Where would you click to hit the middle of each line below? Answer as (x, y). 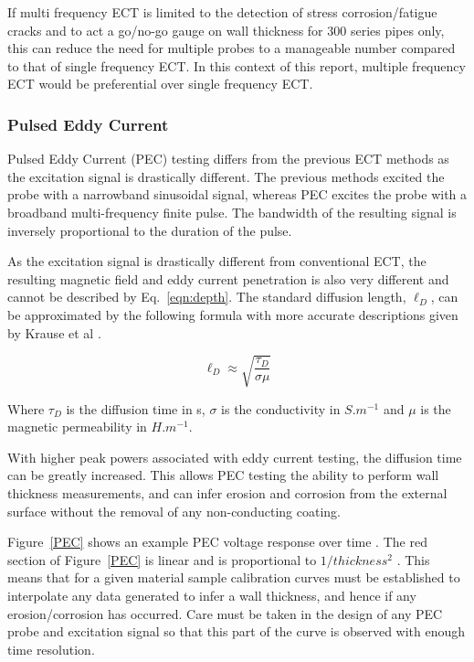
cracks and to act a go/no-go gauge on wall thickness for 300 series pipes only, (226, 30)
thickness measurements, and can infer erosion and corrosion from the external (227, 493)
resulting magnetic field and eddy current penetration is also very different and (228, 278)
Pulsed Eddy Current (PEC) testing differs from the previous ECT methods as (228, 159)
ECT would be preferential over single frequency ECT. (160, 84)
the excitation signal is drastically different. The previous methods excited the (226, 176)
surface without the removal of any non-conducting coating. (174, 511)
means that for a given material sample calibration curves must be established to (234, 577)
